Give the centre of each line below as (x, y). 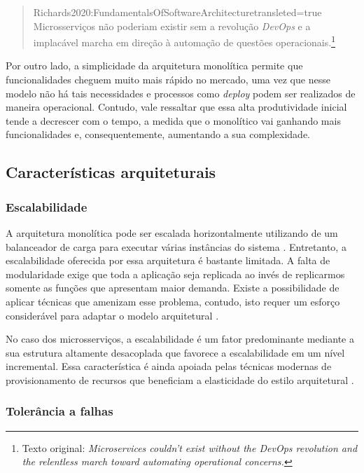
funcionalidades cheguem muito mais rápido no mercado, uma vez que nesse (168, 80)
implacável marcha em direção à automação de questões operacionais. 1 (184, 41)
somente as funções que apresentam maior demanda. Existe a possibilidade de (173, 288)
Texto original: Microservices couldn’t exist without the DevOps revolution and (190, 447)
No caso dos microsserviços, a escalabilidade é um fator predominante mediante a (180, 339)
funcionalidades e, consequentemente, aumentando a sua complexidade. (158, 134)
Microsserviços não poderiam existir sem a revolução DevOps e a (172, 26)
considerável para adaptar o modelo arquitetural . (112, 315)
